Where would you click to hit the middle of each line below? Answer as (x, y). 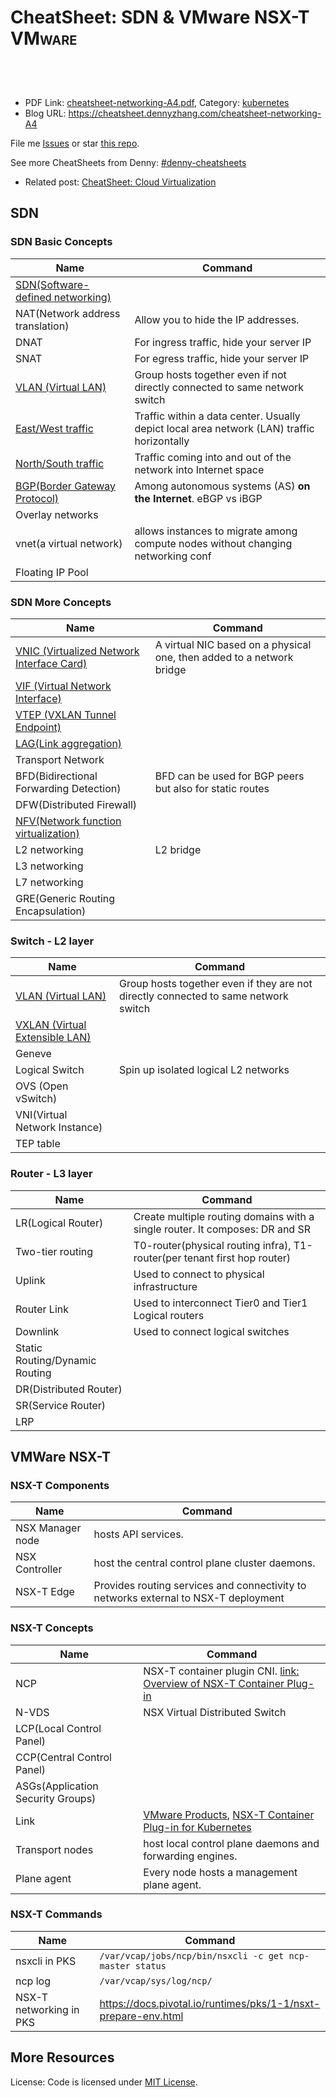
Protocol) (37, 498)
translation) (42, 326)
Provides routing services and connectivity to (200, 1586)
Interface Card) (51, 663)
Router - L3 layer (51, 1174)
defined (33, 297)
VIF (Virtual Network (63, 686)
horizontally (162, 441)
